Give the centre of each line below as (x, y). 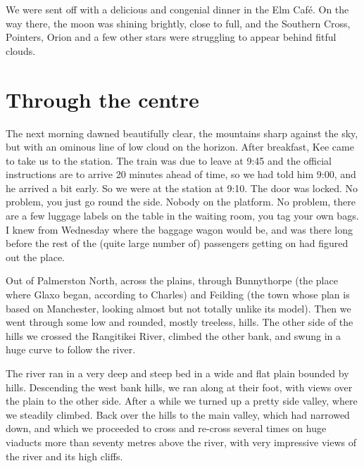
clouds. (21, 50)
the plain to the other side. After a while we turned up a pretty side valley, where (182, 401)
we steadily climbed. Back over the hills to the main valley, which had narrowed (178, 414)
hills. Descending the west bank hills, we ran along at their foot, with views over (179, 387)
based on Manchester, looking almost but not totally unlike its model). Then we (178, 308)
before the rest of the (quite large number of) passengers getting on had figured (177, 243)
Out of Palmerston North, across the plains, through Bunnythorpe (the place (172, 280)
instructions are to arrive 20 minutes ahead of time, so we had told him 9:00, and (181, 174)
